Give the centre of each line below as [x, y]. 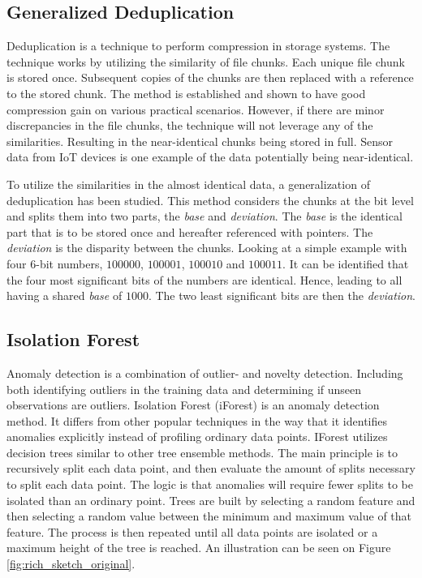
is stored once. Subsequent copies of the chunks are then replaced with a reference [210, 77]
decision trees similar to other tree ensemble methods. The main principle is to [202, 452]
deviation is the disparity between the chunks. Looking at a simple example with [207, 248]
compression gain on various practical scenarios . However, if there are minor [196, 109]
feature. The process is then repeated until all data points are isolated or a [192, 531]
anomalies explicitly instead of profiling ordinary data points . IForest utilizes [197, 437]
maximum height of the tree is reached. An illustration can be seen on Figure [199, 548]
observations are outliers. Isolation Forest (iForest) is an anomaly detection [193, 405]
